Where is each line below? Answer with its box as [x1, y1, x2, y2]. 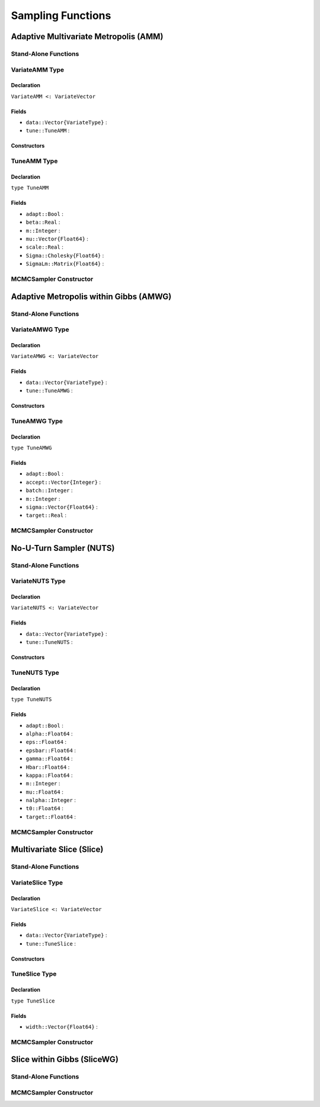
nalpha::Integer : [25, 797, 76, 804]
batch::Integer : [25, 487, 73, 494]
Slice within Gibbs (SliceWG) [11, 1054, 119, 1065]
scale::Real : [25, 243, 63, 250]
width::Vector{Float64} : [25, 1023, 98, 1030]
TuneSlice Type [11, 970, 57, 978]
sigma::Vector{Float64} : [25, 503, 98, 510]
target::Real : [25, 512, 67, 519]
